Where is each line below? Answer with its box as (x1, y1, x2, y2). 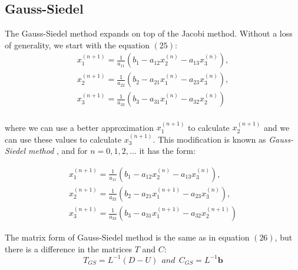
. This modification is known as (153, 133, 266, 145)
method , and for (28, 144, 88, 157)
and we (263, 121, 290, 133)
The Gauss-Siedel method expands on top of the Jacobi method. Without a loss (5, 27, 293, 39)
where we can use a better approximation (5, 121, 154, 133)
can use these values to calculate (5, 133, 122, 145)
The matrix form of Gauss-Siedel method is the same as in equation (5, 231, 250, 243)
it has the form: (139, 144, 196, 157)
